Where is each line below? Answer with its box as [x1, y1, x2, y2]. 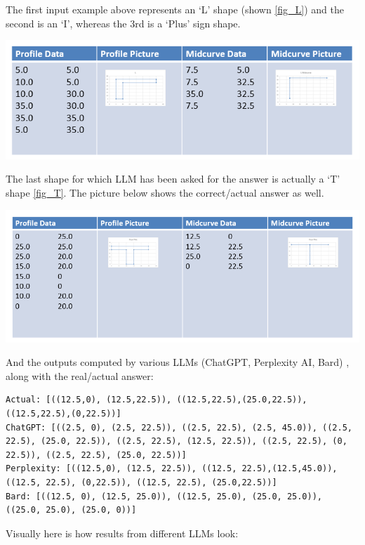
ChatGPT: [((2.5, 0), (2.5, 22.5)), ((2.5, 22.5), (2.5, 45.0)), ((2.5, [6, 422, 352, 433]
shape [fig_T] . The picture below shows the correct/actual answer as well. [6, 185, 324, 200]
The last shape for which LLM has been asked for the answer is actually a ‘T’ [6, 171, 340, 186]
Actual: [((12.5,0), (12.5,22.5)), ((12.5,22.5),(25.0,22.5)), [6, 395, 307, 405]
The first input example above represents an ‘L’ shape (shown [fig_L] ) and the [6, 2, 344, 16]
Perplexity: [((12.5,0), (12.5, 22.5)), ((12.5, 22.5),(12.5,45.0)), [6, 464, 338, 474]
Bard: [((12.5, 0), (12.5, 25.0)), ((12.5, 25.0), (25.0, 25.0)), [6, 491, 323, 501]
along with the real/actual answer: [6, 368, 154, 383]
